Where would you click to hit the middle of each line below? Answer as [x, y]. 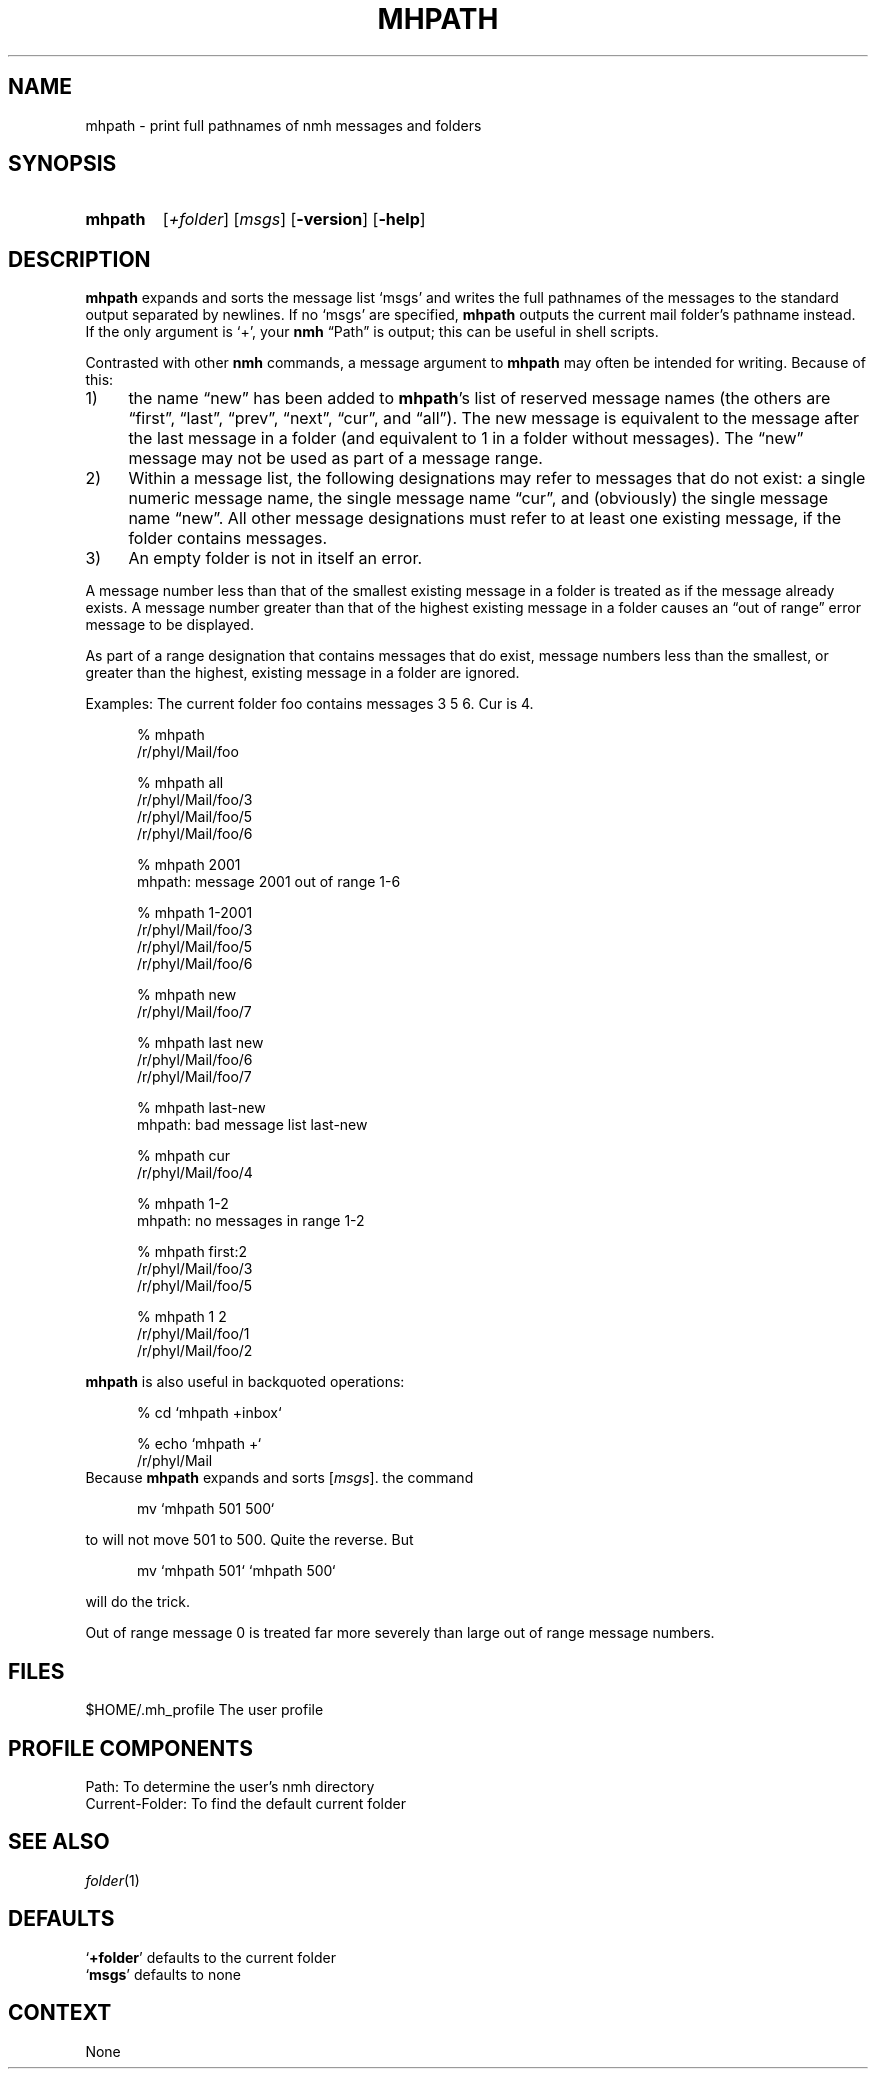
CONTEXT [60, 2013]
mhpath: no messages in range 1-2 [251, 1221]
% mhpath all [180, 783]
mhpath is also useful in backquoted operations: [245, 1382]
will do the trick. [137, 1602]
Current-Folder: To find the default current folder [245, 1803]
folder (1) [112, 1880]
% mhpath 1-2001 [195, 913]
